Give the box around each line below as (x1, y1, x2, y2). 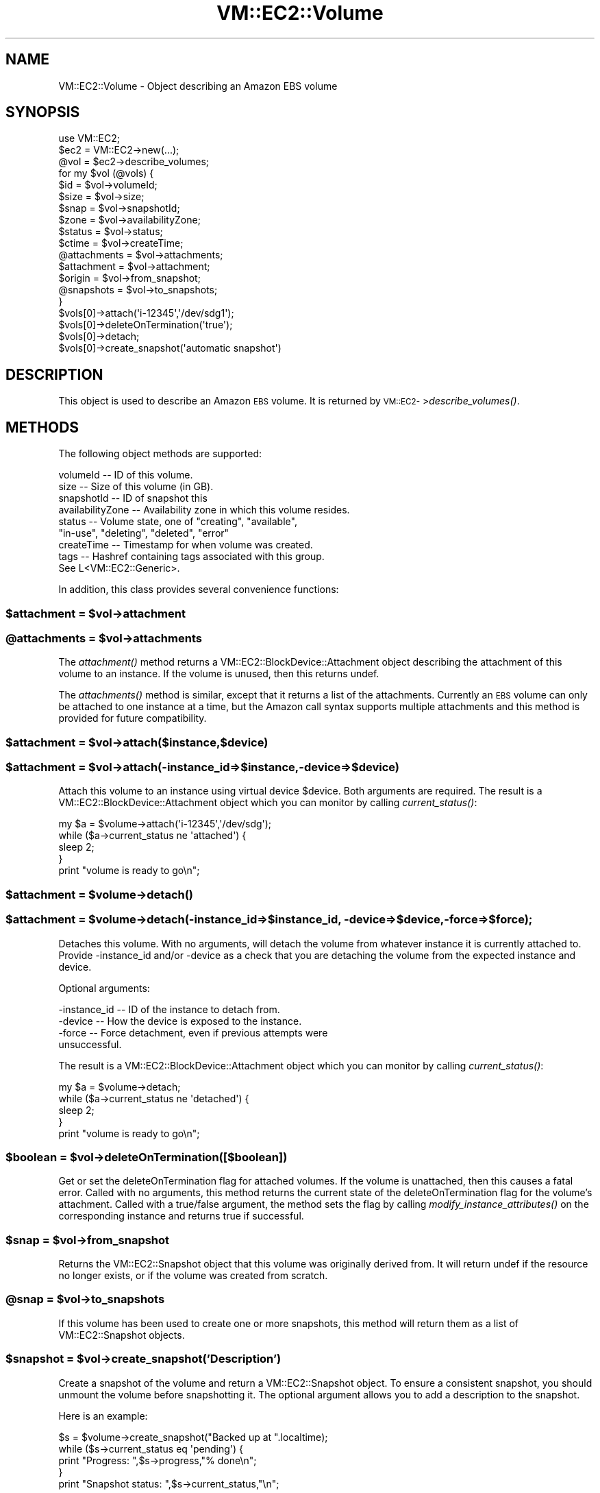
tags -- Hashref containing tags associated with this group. (58, 550, 325, 563)
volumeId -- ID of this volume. (58, 469, 193, 481)
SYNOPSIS (5, 104, 80, 121)
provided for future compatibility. (58, 712, 207, 725)
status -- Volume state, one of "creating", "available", (58, 515, 297, 528)
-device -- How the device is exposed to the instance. (58, 1015, 302, 1027)
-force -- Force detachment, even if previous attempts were (58, 1026, 328, 1039)
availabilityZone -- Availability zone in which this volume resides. (58, 504, 350, 516)
